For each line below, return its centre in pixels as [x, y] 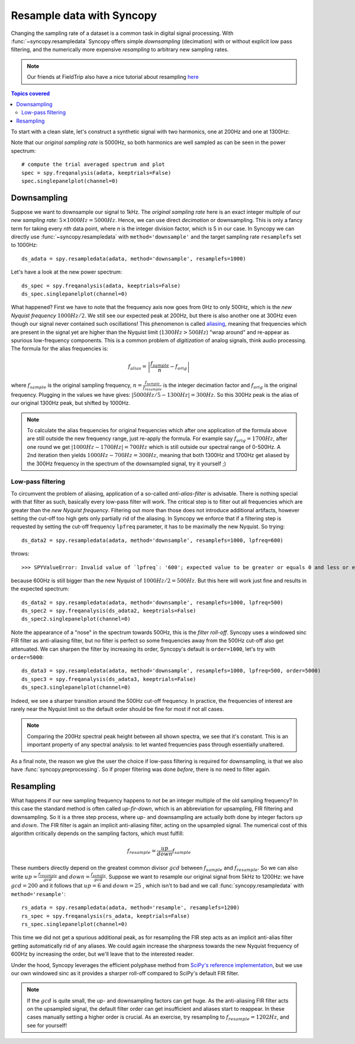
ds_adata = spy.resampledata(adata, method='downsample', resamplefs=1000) [134, 258]
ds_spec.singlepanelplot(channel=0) [75, 294]
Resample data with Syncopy [84, 15]
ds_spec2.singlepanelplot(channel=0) [76, 619]
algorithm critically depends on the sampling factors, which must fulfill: [97, 833]
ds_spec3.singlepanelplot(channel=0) [76, 688]
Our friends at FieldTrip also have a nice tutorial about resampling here [113, 77]
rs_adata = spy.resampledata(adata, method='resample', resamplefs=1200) [131, 908]
